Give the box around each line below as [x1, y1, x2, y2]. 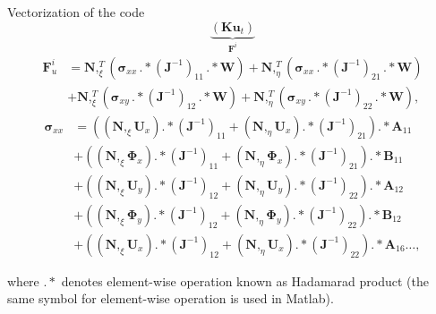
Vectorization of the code [7, 3, 145, 21]
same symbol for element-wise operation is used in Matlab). [7, 289, 334, 308]
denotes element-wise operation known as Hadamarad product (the [61, 271, 429, 290]
